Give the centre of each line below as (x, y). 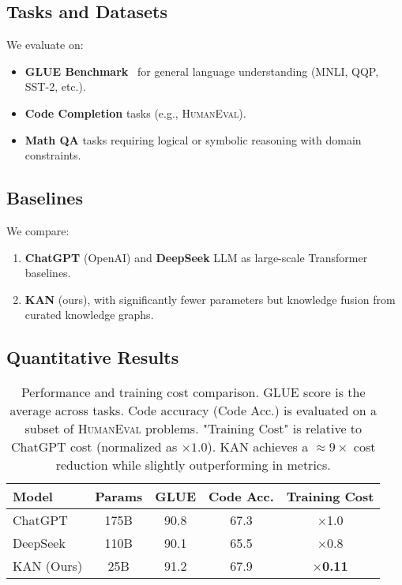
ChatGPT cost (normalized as (94, 447)
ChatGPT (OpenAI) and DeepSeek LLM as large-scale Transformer (196, 257)
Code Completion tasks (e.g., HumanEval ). (135, 112)
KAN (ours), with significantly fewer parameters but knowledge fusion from (210, 299)
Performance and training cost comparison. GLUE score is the (193, 392)
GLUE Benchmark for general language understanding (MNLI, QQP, (202, 71)
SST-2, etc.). (55, 86)
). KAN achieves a (258, 447)
